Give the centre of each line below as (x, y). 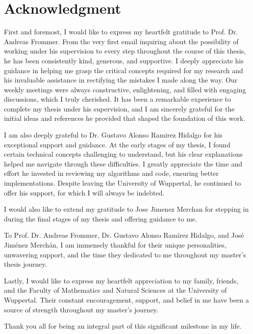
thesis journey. (25, 264)
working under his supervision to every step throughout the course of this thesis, (125, 51)
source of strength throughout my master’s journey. (81, 309)
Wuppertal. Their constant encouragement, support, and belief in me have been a (126, 299)
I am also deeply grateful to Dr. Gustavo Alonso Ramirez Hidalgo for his (113, 135)
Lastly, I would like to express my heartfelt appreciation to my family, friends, (121, 280)
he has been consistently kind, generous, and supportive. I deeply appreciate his (124, 60)
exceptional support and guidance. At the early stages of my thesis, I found (117, 144)
